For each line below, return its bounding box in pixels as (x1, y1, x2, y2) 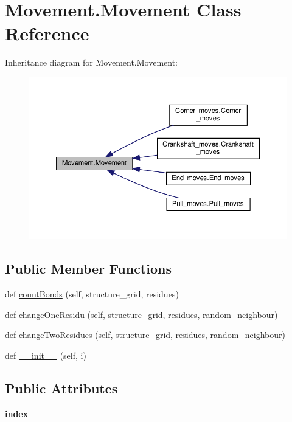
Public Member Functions (5, 259, 172, 278)
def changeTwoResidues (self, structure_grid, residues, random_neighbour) (5, 328, 285, 341)
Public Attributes (5, 378, 118, 397)
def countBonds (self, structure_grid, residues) (5, 288, 179, 300)
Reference (5, 21, 89, 46)
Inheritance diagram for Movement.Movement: (5, 56, 178, 69)
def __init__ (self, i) (5, 348, 86, 361)
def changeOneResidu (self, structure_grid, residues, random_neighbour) (5, 308, 278, 320)
